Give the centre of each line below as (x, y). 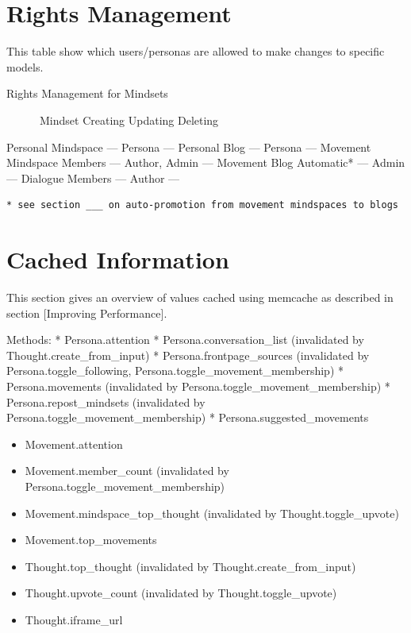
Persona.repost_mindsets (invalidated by (106, 401)
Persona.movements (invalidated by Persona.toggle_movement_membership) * (198, 386)
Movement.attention (74, 444)
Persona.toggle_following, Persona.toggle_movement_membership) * (175, 371)
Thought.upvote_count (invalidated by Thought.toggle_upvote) (181, 593)
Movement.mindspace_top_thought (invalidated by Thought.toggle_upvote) (212, 513)
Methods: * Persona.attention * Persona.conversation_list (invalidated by (185, 340)
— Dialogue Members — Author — (93, 178)
